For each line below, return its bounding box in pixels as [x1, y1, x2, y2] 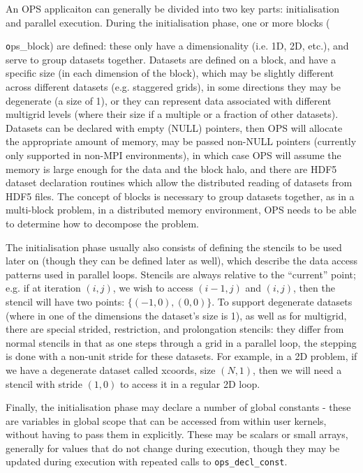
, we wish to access [112, 280, 193, 295]
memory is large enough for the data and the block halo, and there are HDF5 [6, 161, 337, 176]
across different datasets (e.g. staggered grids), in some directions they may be [6, 80, 341, 94]
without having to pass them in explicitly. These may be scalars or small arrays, [6, 427, 348, 442]
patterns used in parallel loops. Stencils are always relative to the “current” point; [6, 266, 356, 281]
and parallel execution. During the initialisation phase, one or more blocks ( [6, 15, 330, 29]
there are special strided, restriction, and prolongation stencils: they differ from [6, 322, 344, 336]
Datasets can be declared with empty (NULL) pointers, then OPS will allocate [6, 120, 343, 135]
